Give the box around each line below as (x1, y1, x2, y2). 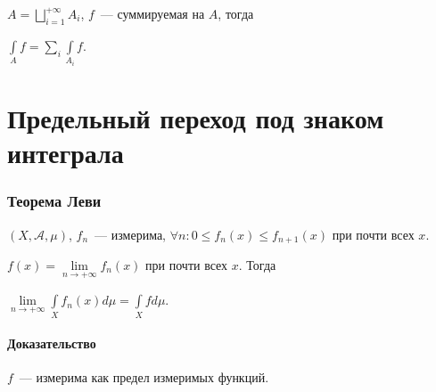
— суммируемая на (100, 4, 205, 22)
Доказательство (7, 334, 96, 353)
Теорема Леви (7, 190, 102, 212)
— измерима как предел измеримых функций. (19, 368, 269, 387)
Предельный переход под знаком (7, 99, 384, 135)
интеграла (7, 135, 124, 171)
